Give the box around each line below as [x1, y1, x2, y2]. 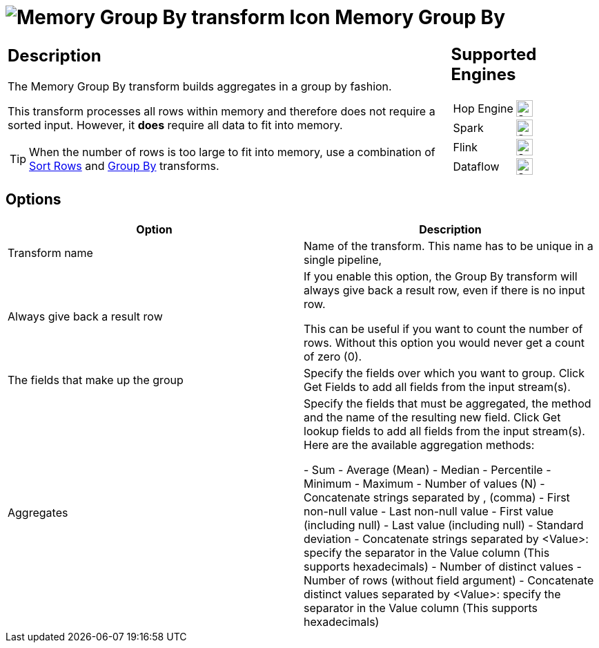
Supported [451, 44, 537, 64]
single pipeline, [304, 252, 382, 267]
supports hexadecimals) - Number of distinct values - [304, 559, 582, 573]
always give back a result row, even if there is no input [304, 283, 585, 297]
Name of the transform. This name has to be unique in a [304, 238, 593, 253]
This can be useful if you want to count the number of [304, 321, 583, 336]
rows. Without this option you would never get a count [304, 335, 585, 350]
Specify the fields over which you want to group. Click [304, 365, 585, 380]
